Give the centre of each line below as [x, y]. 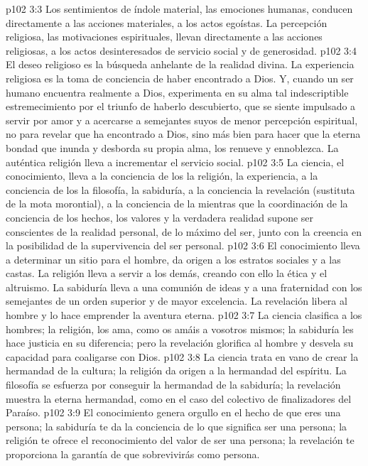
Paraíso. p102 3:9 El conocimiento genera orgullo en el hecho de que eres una [173, 412]
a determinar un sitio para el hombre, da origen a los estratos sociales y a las [173, 259]
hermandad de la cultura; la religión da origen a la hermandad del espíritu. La [176, 370]
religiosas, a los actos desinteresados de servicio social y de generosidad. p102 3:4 [181, 50]
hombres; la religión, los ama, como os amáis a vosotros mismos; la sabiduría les [180, 329]
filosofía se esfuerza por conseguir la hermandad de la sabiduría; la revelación [173, 385]
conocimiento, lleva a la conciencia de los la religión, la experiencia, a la [162, 176]
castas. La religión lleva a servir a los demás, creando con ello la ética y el [167, 273]
